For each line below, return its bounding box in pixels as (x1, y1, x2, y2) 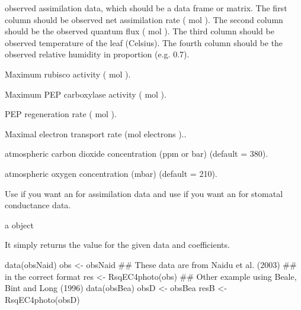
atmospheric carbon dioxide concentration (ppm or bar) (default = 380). (5, 147, 268, 160)
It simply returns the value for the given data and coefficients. (5, 238, 230, 251)
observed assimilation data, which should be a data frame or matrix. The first (5, 2, 287, 14)
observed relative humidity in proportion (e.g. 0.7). (5, 48, 190, 60)
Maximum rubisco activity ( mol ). (5, 67, 131, 80)
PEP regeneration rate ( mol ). (5, 108, 117, 120)
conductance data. (5, 199, 71, 211)
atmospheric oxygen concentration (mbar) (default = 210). (5, 167, 217, 179)
